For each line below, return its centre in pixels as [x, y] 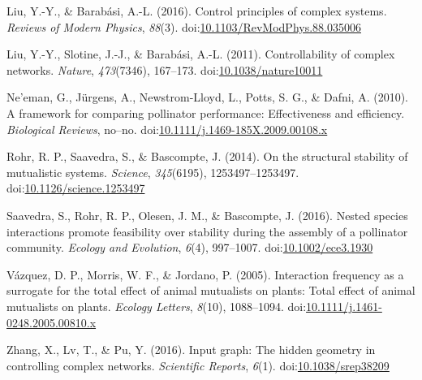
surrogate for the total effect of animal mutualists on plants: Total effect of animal [211, 290]
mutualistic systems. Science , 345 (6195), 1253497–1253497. [153, 172]
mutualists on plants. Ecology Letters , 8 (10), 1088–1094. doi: [157, 306]
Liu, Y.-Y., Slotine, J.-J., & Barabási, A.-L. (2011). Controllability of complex [201, 54]
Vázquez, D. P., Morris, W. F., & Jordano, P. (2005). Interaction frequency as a [205, 274]
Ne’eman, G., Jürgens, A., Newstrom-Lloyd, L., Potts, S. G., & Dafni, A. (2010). [207, 97]
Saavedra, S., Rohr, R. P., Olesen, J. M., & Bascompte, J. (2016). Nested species [207, 215]
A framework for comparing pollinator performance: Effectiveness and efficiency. [206, 112]
